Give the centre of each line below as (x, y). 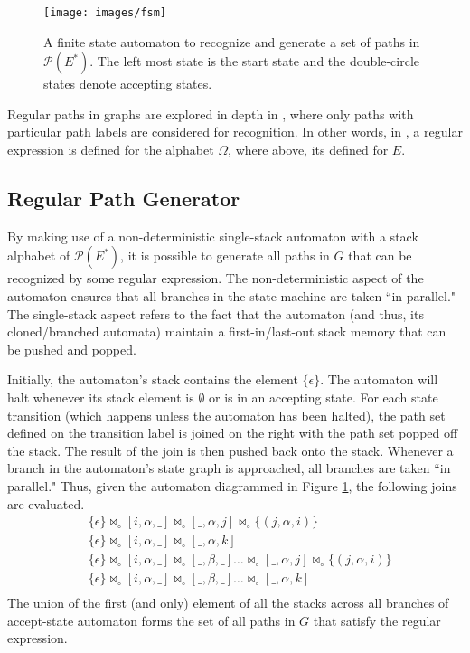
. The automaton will (379, 379)
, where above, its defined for (308, 150)
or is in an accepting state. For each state (324, 397)
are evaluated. (46, 503)
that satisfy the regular (377, 620)
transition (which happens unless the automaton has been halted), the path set (226, 415)
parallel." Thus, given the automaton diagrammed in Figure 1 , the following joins (232, 485)
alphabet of (39, 256)
